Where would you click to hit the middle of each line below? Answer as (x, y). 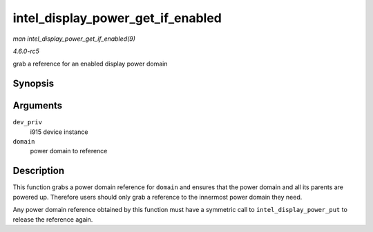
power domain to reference (69, 151)
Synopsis (34, 84)
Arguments (38, 106)
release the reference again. (53, 219)
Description (39, 171)
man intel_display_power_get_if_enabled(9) (74, 39)
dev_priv (28, 122)
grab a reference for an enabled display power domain (90, 64)
